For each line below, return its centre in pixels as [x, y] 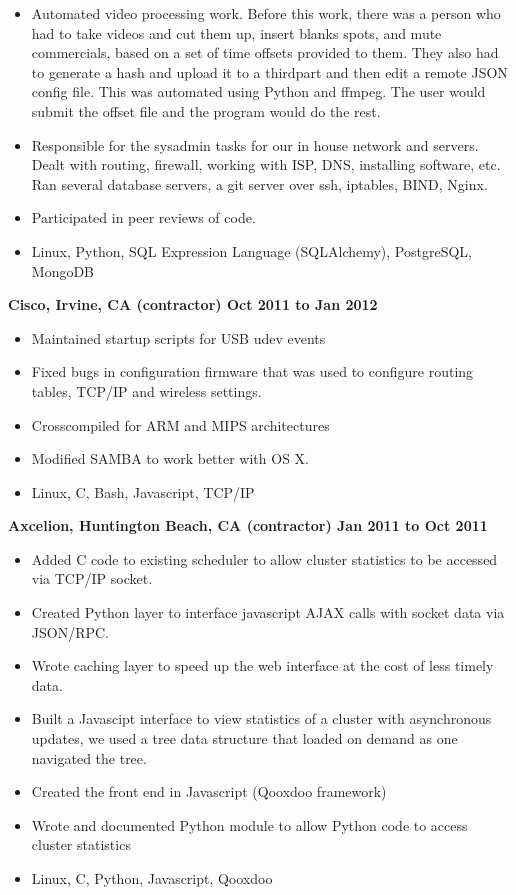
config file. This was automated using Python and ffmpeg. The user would [258, 91]
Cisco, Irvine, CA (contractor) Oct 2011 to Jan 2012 [193, 304]
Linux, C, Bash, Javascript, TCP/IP [143, 491]
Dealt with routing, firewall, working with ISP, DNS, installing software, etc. [266, 164]
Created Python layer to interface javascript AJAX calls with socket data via [268, 612]
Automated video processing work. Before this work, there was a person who [266, 13]
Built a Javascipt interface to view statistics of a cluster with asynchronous [261, 718]
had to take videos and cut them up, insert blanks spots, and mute [236, 32]
